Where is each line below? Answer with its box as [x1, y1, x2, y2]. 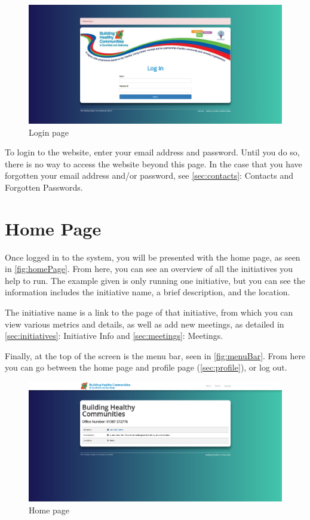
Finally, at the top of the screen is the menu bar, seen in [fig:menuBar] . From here [5, 349, 306, 362]
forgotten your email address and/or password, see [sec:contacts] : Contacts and [5, 169, 294, 182]
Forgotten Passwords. [5, 181, 83, 193]
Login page [29, 126, 69, 138]
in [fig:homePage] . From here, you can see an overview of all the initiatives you [5, 262, 293, 275]
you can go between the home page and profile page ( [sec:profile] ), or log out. [5, 361, 287, 374]
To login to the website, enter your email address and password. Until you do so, [5, 146, 300, 158]
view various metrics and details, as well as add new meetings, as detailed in [5, 317, 284, 330]
